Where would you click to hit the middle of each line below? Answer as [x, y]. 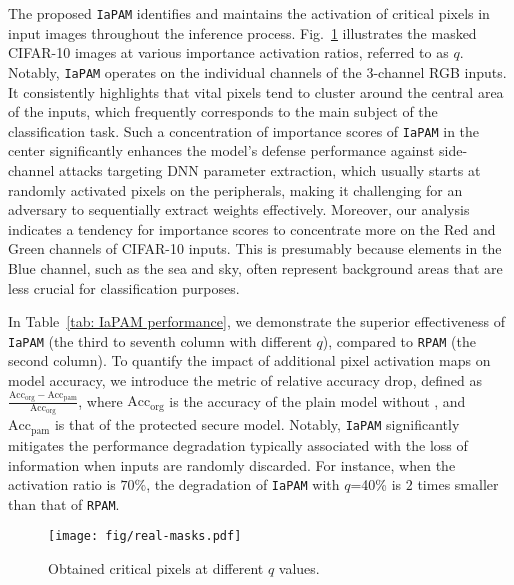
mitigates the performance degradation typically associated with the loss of [238, 444]
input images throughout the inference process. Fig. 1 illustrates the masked [242, 32]
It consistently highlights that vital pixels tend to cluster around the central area [256, 91]
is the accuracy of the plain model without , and [317, 400]
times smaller [458, 484]
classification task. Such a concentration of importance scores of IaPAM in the [244, 130]
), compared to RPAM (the [399, 340]
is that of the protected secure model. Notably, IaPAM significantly [257, 424]
